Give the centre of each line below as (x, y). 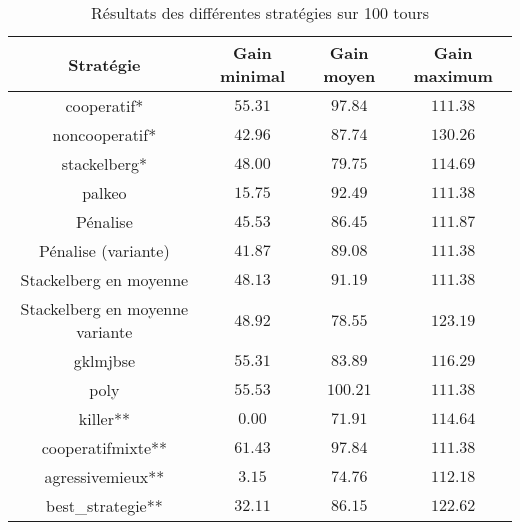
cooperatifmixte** (104, 447)
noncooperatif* (104, 134)
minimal (252, 75)
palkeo (104, 192)
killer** (104, 418)
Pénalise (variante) (104, 250)
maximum (453, 75)
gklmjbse (104, 360)
